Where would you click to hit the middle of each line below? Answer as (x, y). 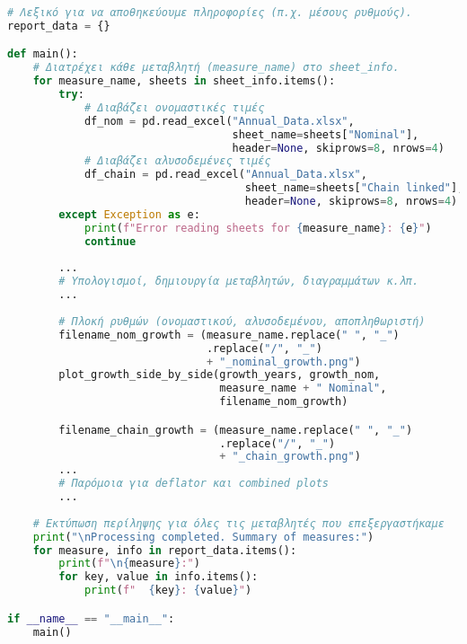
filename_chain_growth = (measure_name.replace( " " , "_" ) (236, 430)
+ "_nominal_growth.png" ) (283, 362)
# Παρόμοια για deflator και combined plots (194, 484)
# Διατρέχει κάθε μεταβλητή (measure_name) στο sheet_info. (216, 68)
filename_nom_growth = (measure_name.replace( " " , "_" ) (229, 335)
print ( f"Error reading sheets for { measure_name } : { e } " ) (258, 228)
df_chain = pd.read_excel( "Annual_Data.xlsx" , (225, 175)
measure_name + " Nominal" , (303, 388)
